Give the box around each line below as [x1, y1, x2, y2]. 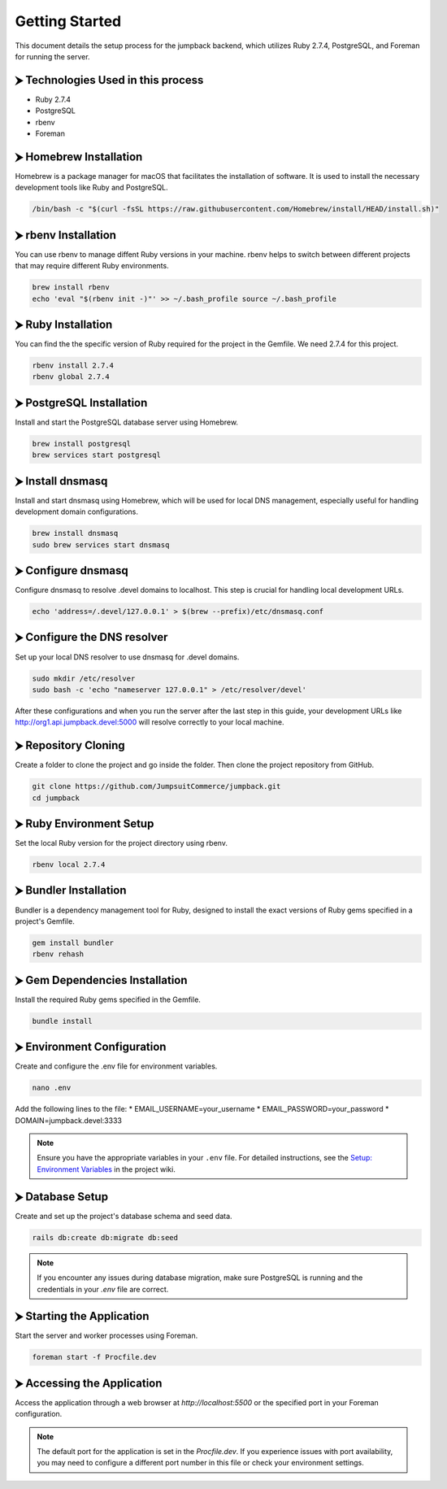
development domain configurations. [15, 507, 138, 516]
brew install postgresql [32, 439, 132, 448]
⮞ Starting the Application [15, 1309, 150, 1323]
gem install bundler [32, 938, 114, 947]
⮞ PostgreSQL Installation [15, 395, 148, 410]
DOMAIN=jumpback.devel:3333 [15, 1115, 122, 1125]
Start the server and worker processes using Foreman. [15, 1330, 198, 1341]
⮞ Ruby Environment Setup [15, 817, 154, 830]
